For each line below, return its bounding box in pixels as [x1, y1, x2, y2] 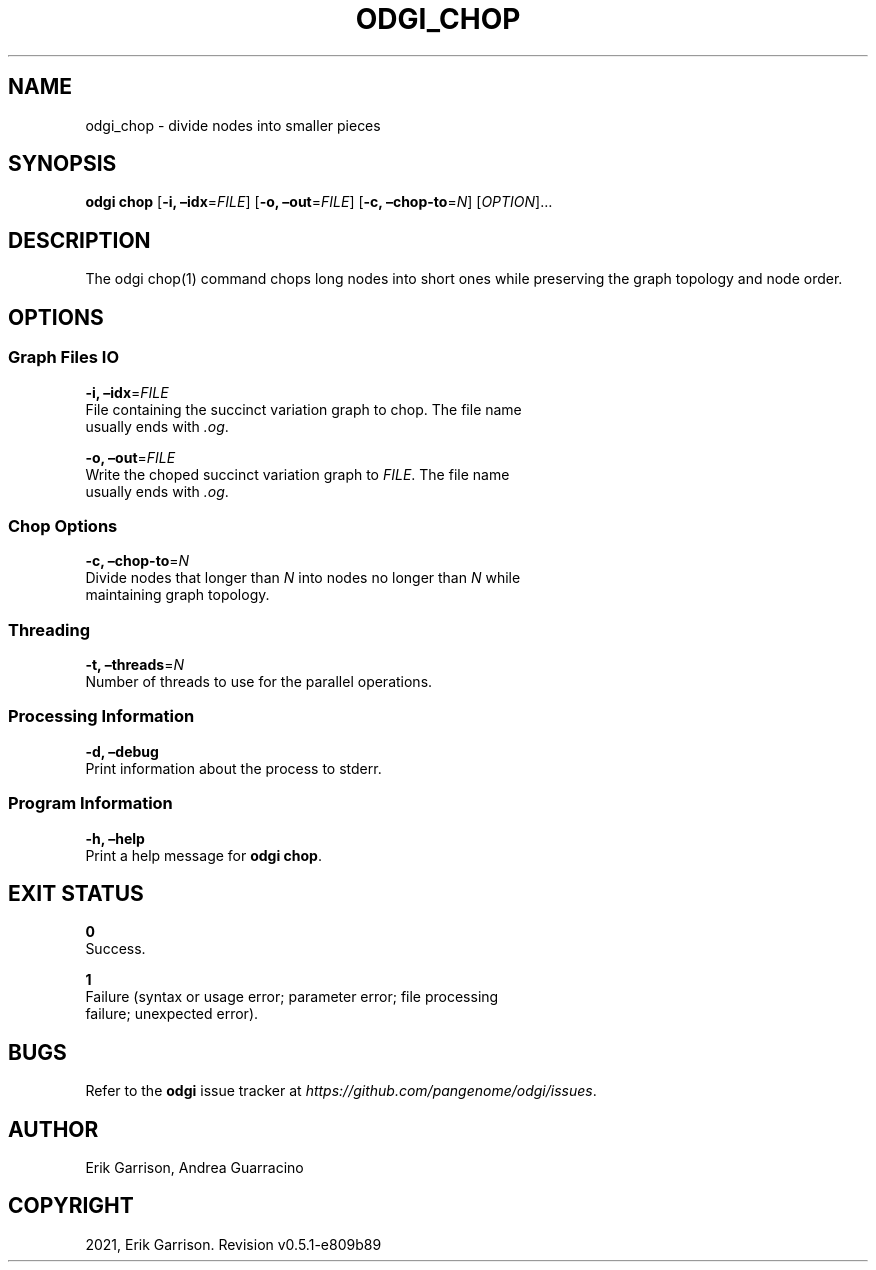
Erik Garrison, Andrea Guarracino [85, 1159, 304, 1177]
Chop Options [8, 515, 118, 536]
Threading [8, 619, 91, 640]
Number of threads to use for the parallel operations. [85, 673, 433, 690]
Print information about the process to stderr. [85, 759, 382, 777]
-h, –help [85, 829, 145, 847]
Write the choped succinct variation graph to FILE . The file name [85, 465, 510, 483]
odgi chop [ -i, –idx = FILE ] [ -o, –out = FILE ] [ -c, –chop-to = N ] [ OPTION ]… [85, 193, 553, 211]
